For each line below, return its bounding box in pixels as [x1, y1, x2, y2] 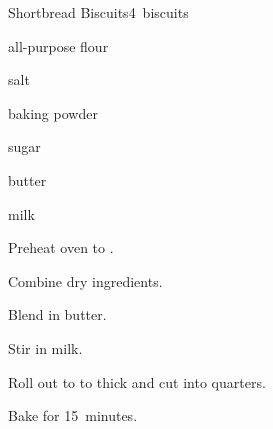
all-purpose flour [8, 35, 109, 56]
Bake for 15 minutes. [8, 405, 138, 426]
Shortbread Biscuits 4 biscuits [8, 2, 189, 22]
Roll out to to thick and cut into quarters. [8, 371, 266, 392]
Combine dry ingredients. [8, 270, 163, 291]
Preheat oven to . [8, 237, 114, 258]
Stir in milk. [8, 337, 83, 358]
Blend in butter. [8, 304, 107, 325]
